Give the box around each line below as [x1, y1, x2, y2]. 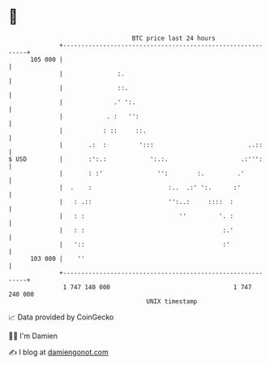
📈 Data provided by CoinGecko [8, 312, 114, 322]
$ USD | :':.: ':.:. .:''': [8, 154, 264, 163]
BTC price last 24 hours [131, 34, 216, 42]
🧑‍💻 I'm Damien [8, 331, 58, 341]
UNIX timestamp [146, 297, 198, 306]
